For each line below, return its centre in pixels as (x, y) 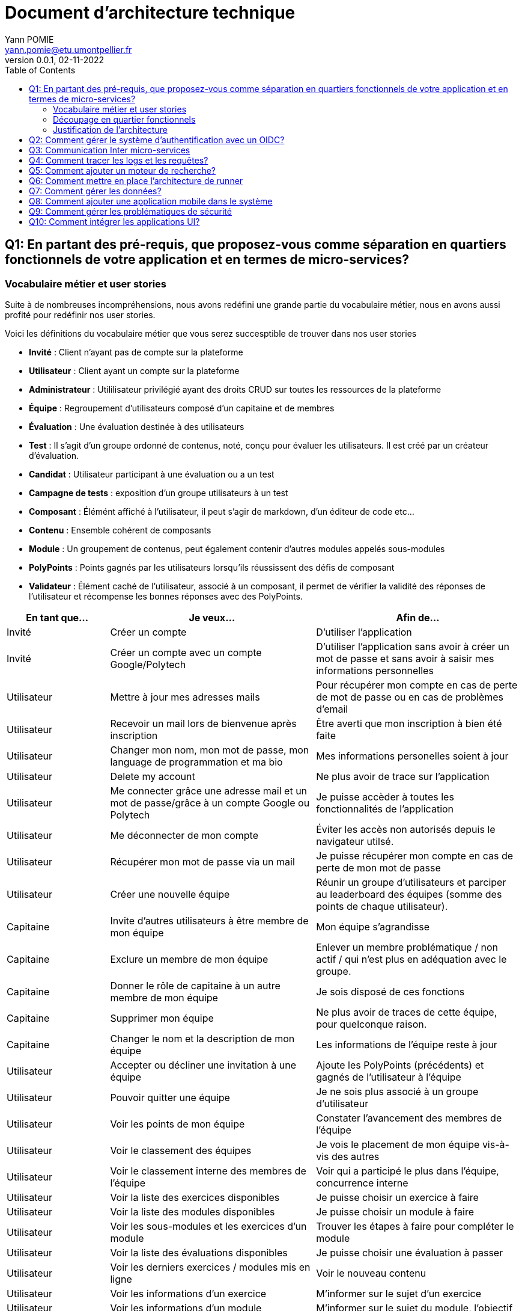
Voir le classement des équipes (181, 1150)
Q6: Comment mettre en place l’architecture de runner (136, 180)
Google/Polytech (148, 664)
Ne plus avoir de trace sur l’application (403, 776)
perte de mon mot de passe (378, 867)
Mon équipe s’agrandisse (373, 926)
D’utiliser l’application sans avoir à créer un (413, 646)
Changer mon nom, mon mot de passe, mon (210, 750)
